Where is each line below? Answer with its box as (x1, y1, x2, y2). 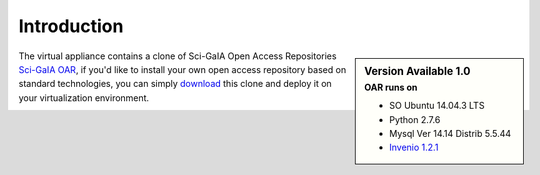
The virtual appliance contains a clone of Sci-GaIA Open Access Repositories (18, 50, 337, 62)
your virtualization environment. (18, 91, 150, 104)
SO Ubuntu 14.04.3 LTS (389, 100, 485, 112)
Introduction (18, 15, 124, 37)
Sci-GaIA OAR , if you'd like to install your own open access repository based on (18, 63, 347, 75)
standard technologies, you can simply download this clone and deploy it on (18, 78, 332, 90)
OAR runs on (364, 81, 418, 93)
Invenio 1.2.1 (389, 141, 439, 154)
